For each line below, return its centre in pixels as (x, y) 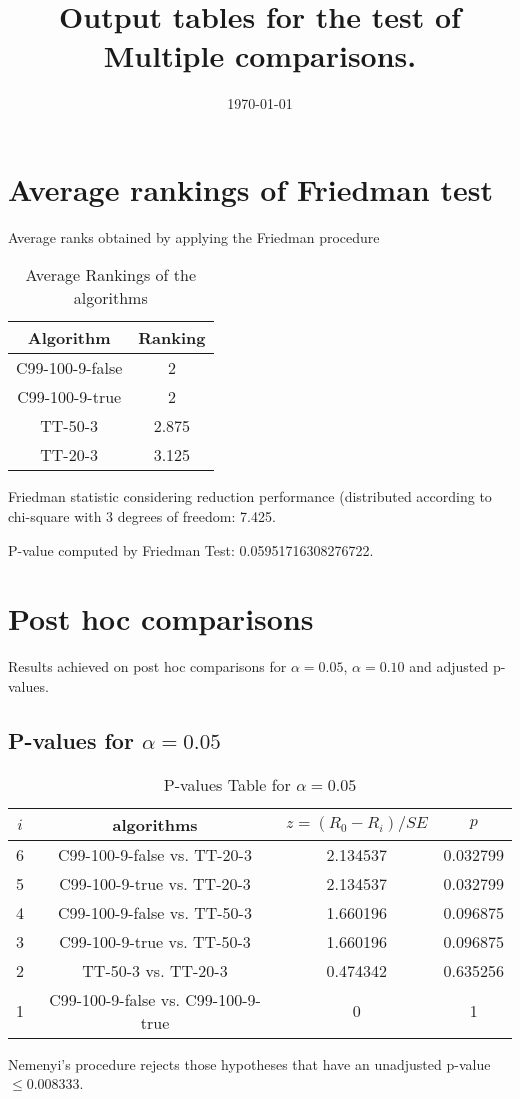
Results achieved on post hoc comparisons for (147, 666)
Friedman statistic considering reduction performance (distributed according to (250, 496)
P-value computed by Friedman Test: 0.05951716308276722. (191, 549)
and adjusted (449, 666)
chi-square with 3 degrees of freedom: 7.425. (142, 516)
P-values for (71, 739)
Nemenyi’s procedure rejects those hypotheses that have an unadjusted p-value (249, 1063)
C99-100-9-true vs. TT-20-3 (155, 883)
